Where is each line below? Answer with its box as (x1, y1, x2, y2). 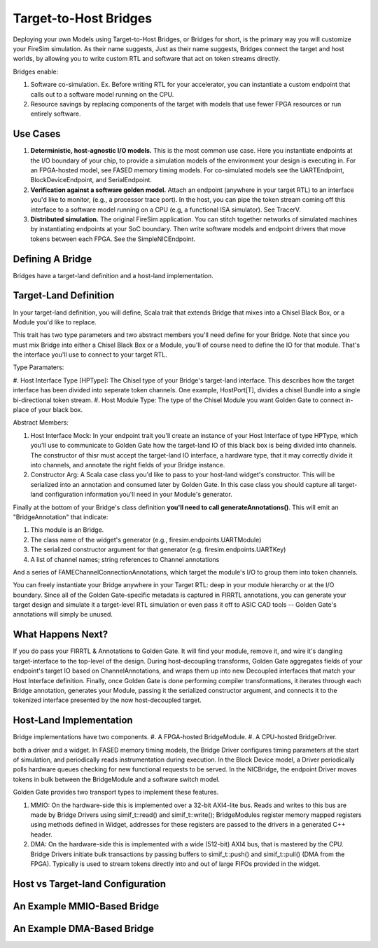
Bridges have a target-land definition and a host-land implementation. (13, 271, 213, 280)
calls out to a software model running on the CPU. (30, 90, 174, 98)
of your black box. (30, 406, 83, 414)
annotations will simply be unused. (13, 610, 113, 619)
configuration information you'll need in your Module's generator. (44, 490, 232, 499)
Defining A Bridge (13, 253, 92, 265)
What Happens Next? (13, 628, 108, 640)
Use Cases (13, 128, 61, 140)
